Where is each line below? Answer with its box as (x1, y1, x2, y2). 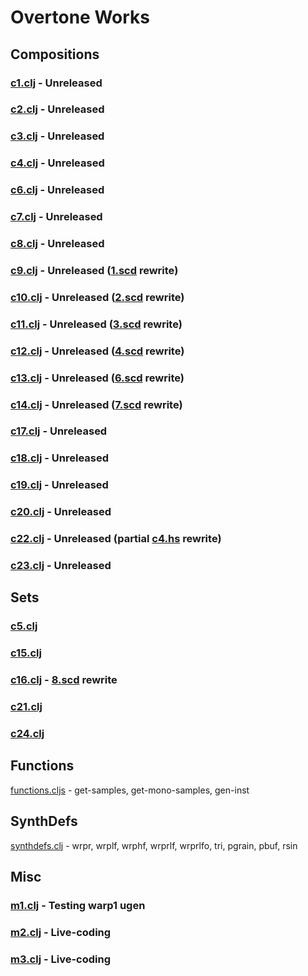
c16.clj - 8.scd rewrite (10, 673, 118, 687)
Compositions (10, 46, 100, 63)
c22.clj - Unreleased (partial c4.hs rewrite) (10, 532, 222, 546)
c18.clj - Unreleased (10, 451, 110, 465)
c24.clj (10, 727, 45, 741)
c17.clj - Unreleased (10, 424, 108, 438)
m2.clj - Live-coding (10, 925, 112, 939)
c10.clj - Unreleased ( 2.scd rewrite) (10, 290, 185, 304)
